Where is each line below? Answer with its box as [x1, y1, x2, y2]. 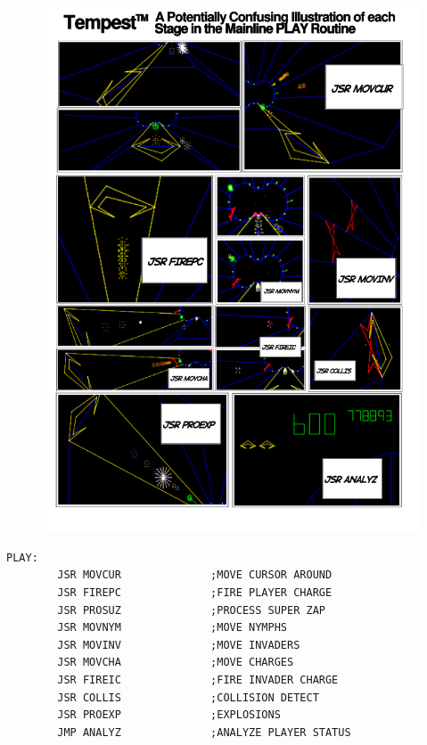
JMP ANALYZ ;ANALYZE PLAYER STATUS [57, 725, 351, 739]
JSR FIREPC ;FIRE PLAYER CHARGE [57, 585, 333, 599]
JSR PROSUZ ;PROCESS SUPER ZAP [57, 603, 325, 617]
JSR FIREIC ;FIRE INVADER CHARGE [57, 673, 339, 686]
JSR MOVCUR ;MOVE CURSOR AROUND [57, 569, 333, 582]
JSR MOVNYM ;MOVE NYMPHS [57, 621, 287, 634]
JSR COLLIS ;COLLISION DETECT [57, 691, 319, 704]
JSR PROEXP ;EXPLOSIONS [57, 708, 281, 722]
